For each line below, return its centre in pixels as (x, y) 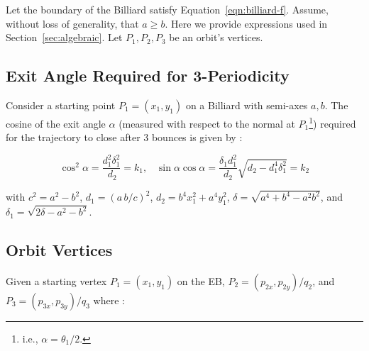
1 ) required (332, 122)
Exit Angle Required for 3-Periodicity (148, 76)
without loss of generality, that (72, 23)
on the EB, (201, 281)
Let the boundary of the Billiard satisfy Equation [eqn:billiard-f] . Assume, (167, 9)
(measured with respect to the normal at (207, 123)
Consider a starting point (61, 105)
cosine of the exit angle (56, 123)
